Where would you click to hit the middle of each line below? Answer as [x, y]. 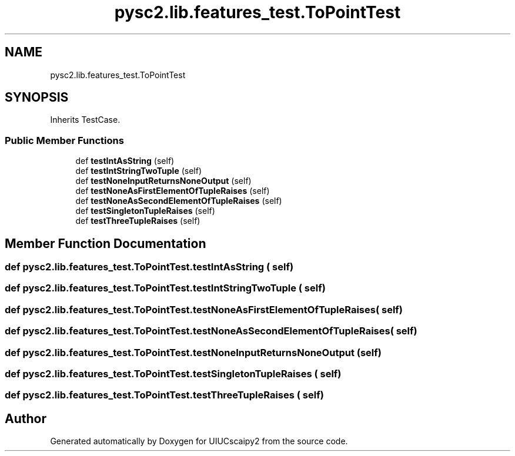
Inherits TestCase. [85, 120]
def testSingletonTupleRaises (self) [145, 211]
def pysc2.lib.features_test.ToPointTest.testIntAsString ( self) [149, 267]
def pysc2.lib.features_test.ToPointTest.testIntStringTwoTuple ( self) [165, 288]
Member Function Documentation [106, 243]
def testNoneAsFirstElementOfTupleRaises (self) [173, 191]
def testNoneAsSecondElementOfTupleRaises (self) [179, 201]
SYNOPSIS [37, 98]
